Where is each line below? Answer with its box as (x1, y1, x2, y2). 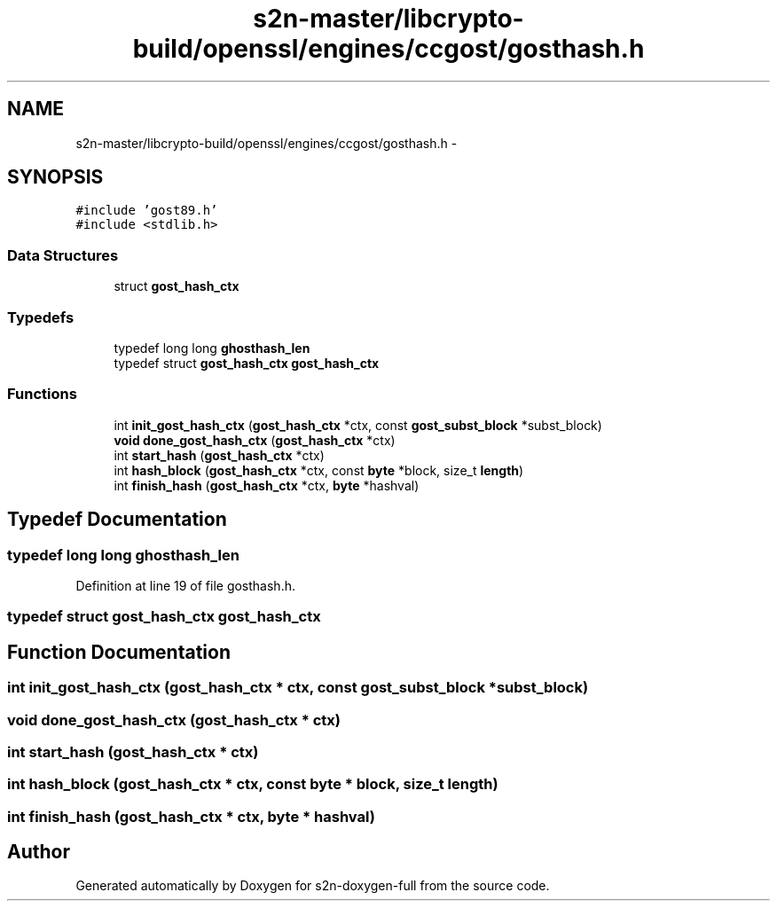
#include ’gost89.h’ (75, 203, 218, 218)
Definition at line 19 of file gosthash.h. (75, 577, 295, 593)
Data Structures (7, 246, 119, 264)
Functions (7, 385, 77, 403)
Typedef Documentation (7, 508, 227, 531)
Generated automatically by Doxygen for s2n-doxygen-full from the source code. (75, 878, 550, 894)
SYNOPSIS (7, 166, 104, 189)
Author (7, 841, 70, 864)
